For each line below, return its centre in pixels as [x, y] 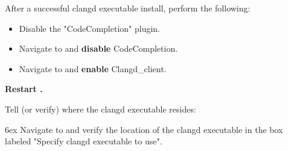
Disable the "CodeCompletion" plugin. [90, 28]
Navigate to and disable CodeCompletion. [98, 48]
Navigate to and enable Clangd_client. [93, 68]
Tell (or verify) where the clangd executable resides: [101, 109]
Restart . [24, 89]
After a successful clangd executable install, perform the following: [128, 8]
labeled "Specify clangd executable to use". [84, 141]
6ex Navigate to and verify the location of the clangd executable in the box [144, 129]
